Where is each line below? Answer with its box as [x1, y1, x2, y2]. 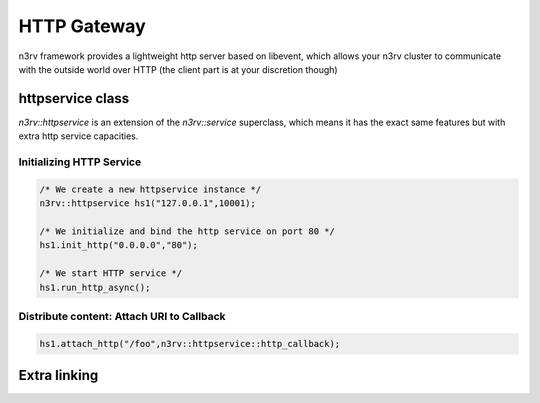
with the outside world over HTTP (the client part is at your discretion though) [18, 63, 339, 75]
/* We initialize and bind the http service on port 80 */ [39, 225, 335, 237]
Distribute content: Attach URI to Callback [18, 309, 226, 323]
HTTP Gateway [18, 15, 146, 37]
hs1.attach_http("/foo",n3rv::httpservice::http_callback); [39, 338, 341, 349]
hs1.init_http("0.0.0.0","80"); [39, 240, 199, 251]
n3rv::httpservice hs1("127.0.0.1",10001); [39, 198, 257, 209]
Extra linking [18, 367, 99, 384]
